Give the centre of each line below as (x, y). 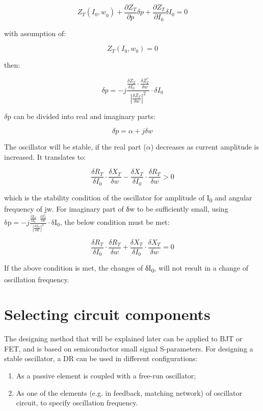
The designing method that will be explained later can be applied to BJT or (123, 339)
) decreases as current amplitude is (205, 147)
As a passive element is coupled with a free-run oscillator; (106, 376)
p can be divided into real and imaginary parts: (81, 116)
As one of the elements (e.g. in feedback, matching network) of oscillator (129, 392)
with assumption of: (35, 33)
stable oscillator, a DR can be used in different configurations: (101, 358)
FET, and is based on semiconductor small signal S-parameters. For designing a (129, 348)
